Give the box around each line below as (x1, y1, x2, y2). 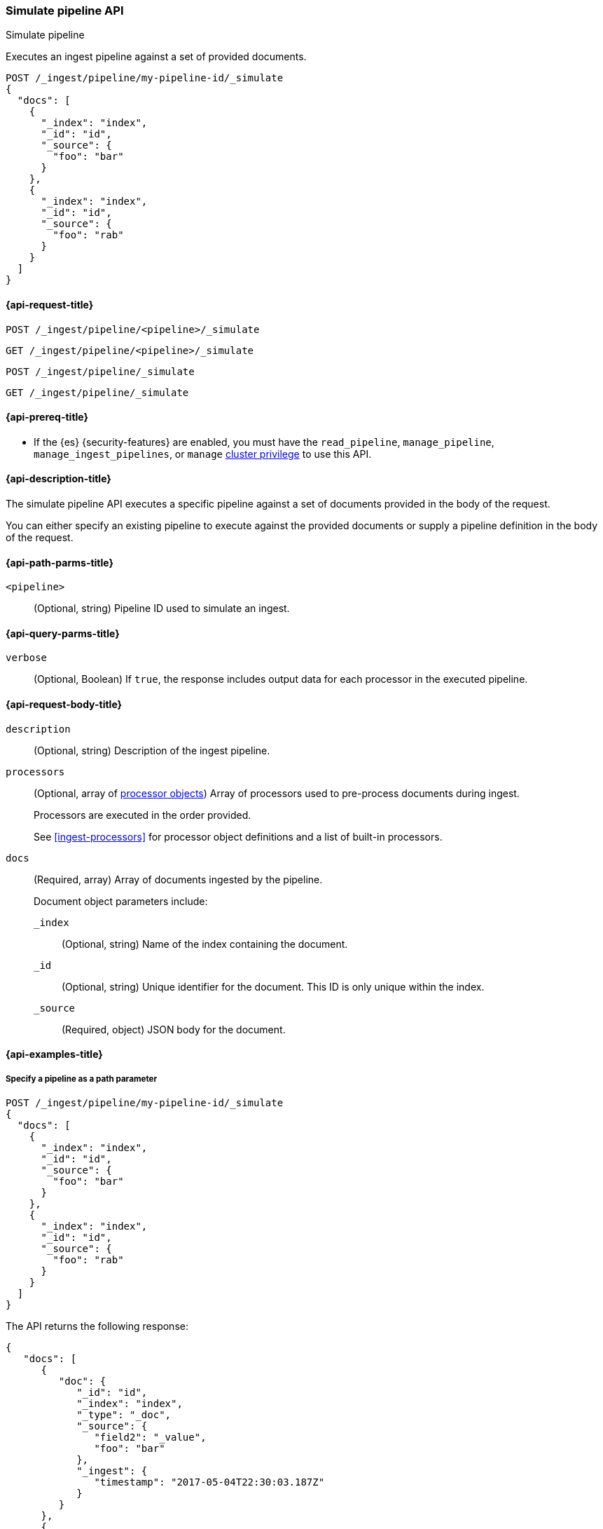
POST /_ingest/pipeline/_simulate (6, 365, 195, 377)
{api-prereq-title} (6, 411, 89, 423)
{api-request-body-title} (6, 698, 123, 711)
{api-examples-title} (6, 1048, 103, 1061)
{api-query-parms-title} (6, 627, 120, 639)
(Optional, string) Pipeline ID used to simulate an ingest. (34, 602, 290, 615)
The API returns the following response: (6, 1320, 188, 1333)
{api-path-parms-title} (6, 556, 114, 569)
